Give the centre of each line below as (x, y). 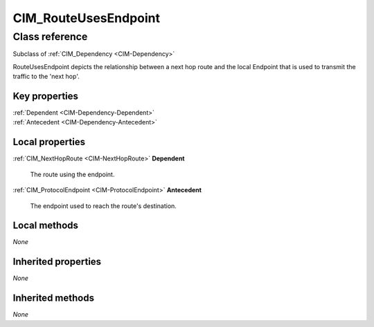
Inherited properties (57, 262)
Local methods (46, 226)
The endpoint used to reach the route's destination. (103, 206)
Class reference (50, 37)
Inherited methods (54, 298)
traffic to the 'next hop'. (46, 77)
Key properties (46, 96)
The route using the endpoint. (72, 174)
